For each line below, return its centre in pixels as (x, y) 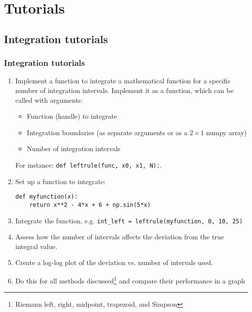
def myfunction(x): (47, 197)
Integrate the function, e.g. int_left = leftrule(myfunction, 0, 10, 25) (129, 220)
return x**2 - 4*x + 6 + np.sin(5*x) (90, 205)
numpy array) (227, 132)
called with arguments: (49, 100)
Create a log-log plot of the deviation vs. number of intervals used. (114, 262)
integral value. (36, 246)
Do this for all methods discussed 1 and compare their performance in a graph (130, 280)
